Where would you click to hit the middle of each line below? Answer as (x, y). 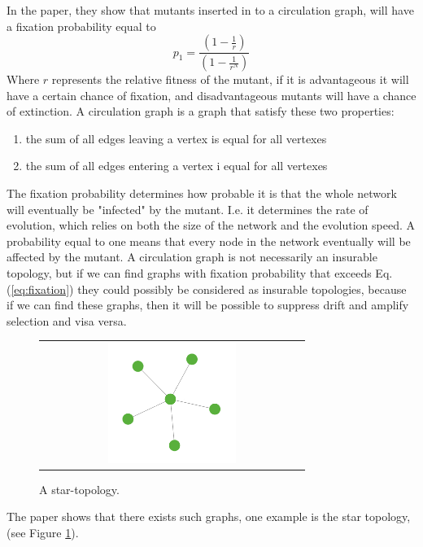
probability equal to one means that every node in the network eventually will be (209, 241)
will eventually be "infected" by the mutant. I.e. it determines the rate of (188, 209)
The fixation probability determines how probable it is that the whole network (202, 193)
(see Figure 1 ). (43, 532)
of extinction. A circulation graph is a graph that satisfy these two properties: (201, 111)
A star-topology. (79, 489)
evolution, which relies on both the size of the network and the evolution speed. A (211, 225)
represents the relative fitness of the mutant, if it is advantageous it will (230, 79)
